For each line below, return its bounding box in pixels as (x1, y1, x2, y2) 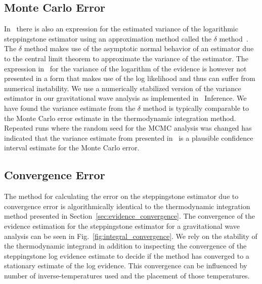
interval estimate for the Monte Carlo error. (4, 142, 140, 153)
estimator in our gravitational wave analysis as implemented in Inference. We (4, 93, 247, 103)
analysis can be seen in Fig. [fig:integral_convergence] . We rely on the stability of (4, 230, 257, 241)
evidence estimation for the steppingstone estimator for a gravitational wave (4, 220, 240, 231)
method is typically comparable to (143, 102, 249, 113)
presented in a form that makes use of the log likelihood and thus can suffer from (4, 73, 255, 84)
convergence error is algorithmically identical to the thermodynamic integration (4, 200, 250, 211)
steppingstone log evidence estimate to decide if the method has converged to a (4, 250, 249, 261)
